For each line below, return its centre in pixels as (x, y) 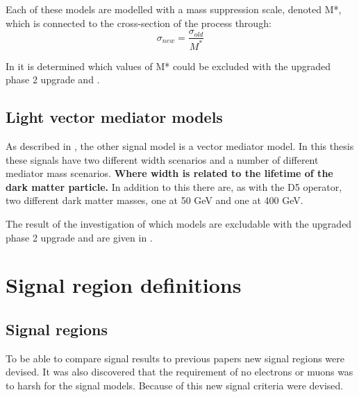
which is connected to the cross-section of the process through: (139, 23)
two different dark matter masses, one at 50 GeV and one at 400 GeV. (155, 200)
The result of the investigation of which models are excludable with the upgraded (179, 223)
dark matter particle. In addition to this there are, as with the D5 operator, (174, 186)
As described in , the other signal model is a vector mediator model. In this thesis (180, 145)
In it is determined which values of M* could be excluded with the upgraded (168, 66)
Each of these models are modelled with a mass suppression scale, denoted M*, (174, 9)
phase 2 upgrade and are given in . (79, 237)
